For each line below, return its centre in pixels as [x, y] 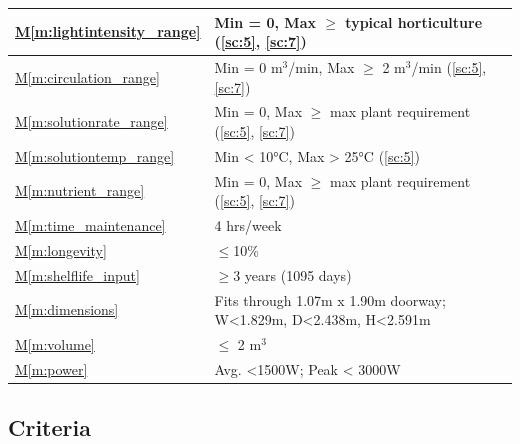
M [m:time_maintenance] [90, 225]
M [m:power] [51, 368]
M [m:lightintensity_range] [108, 31]
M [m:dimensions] [67, 309]
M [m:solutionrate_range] [91, 121]
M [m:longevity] [61, 249]
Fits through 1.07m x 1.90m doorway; [330, 299]
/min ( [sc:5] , [449, 66]
